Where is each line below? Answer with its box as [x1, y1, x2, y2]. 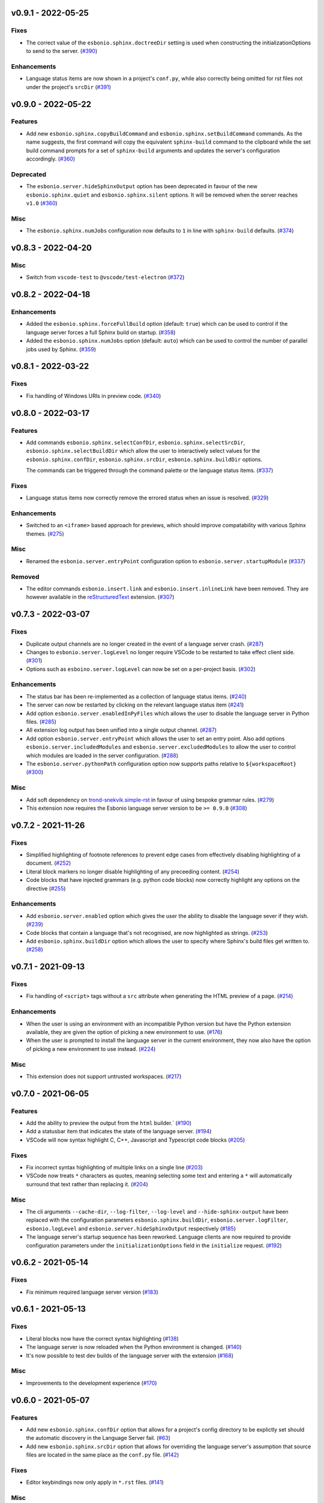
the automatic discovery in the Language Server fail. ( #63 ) [26, 1434, 171, 1442]
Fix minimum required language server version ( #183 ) [26, 1288, 158, 1296]
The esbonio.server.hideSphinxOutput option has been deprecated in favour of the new [26, 183, 258, 190]
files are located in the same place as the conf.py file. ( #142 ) [26, 1451, 179, 1459]
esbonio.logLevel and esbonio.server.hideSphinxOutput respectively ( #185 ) [26, 1225, 236, 1232]
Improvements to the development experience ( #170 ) [26, 1379, 157, 1386]
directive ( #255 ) [26, 884, 66, 892]
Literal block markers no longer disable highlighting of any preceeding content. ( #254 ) [26, 868, 240, 875]
